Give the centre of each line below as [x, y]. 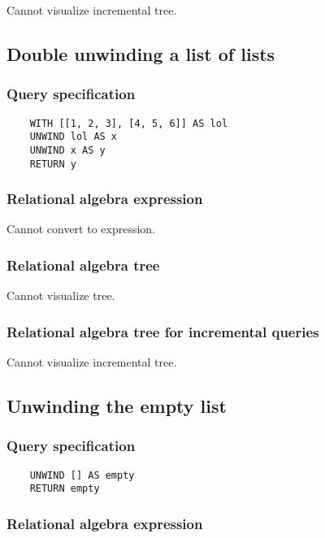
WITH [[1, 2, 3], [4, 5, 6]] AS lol [129, 123]
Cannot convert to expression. [81, 229]
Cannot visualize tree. [61, 295]
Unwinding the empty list [117, 406]
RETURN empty [65, 489]
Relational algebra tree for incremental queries [163, 331]
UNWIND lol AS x [74, 137]
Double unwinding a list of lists [141, 53]
